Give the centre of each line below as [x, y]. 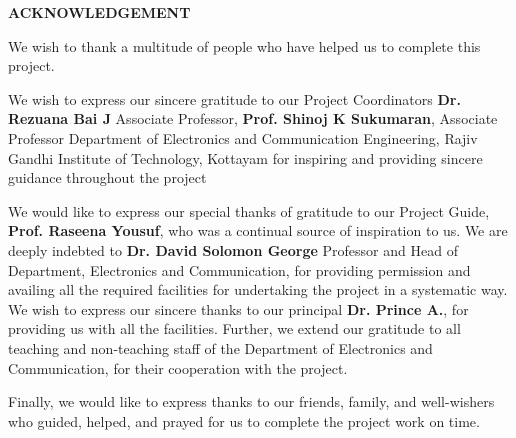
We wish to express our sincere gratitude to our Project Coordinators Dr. [234, 98]
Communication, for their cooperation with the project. [178, 367]
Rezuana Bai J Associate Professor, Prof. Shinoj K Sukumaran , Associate [253, 118]
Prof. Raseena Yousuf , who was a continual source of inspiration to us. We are [258, 230]
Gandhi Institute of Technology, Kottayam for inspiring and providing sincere [245, 157]
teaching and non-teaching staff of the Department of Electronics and [220, 347]
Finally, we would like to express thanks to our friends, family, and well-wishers [251, 401]
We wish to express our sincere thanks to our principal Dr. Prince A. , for [238, 308]
